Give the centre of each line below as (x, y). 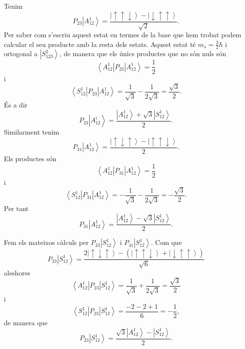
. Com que (166, 242)
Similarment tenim (32, 132)
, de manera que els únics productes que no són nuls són (143, 53)
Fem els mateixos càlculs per (46, 242)
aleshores (17, 272)
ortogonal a (21, 53)
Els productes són (30, 158)
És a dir (16, 105)
